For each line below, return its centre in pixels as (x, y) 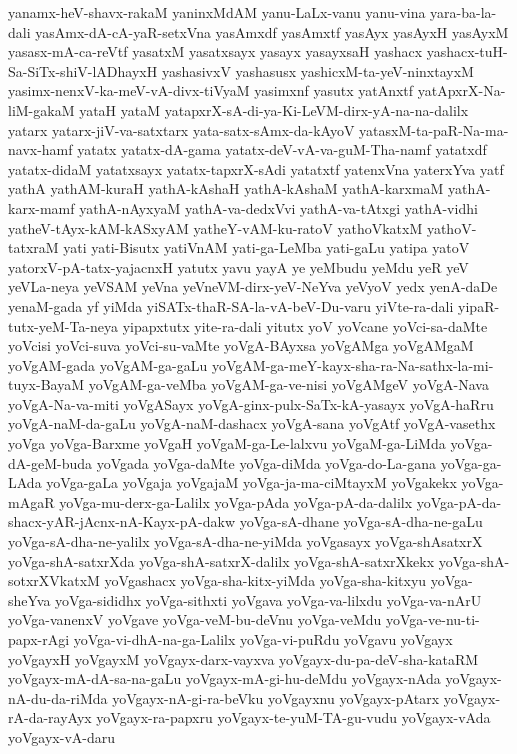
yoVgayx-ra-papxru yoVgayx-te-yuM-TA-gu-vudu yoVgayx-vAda (293, 717)
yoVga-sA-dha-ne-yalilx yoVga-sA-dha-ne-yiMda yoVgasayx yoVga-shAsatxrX (245, 541)
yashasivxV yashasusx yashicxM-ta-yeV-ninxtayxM (317, 70)
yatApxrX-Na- (461, 90)
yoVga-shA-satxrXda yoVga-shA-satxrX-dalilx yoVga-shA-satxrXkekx (221, 560)
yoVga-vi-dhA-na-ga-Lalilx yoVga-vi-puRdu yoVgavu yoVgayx (263, 639)
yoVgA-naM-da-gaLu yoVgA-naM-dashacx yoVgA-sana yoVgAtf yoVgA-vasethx (252, 423)
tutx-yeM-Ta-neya (63, 325)
